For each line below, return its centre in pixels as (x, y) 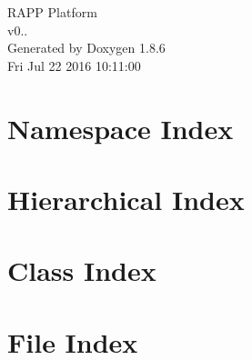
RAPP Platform (52, 12)
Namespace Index (121, 128)
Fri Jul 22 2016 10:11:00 (74, 65)
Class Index (82, 270)
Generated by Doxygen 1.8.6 (86, 48)
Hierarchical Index (126, 199)
